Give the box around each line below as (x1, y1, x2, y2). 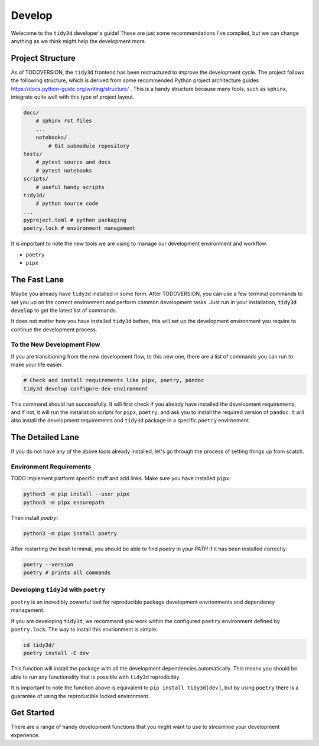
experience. (11, 731, 40, 738)
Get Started (11, 708, 54, 718)
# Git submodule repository (48, 142, 130, 149)
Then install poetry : (11, 514, 58, 521)
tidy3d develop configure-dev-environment (23, 385, 148, 392)
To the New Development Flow (11, 340, 100, 348)
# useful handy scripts (35, 184, 105, 190)
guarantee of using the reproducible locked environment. (11, 692, 150, 699)
